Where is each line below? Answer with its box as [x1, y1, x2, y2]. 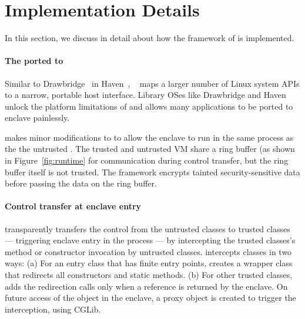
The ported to [5, 55, 63, 67]
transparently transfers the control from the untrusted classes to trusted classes [5, 222, 290, 235]
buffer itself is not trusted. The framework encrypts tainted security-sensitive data [5, 165, 300, 178]
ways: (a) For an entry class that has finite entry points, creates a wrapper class [5, 257, 293, 269]
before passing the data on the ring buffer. [5, 177, 157, 189]
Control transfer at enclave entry [5, 200, 142, 212]
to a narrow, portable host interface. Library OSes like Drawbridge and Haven [5, 89, 286, 101]
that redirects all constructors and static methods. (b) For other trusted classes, [5, 269, 293, 281]
